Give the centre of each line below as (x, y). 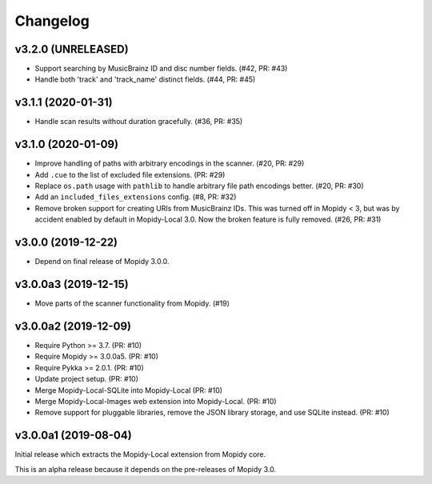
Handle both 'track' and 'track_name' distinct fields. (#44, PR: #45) (145, 79)
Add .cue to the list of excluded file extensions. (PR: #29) (130, 174)
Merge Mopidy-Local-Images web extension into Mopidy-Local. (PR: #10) (156, 401)
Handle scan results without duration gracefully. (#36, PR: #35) (139, 122)
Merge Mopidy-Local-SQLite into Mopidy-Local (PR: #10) (129, 390)
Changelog (52, 21)
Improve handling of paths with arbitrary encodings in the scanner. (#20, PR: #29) (170, 163)
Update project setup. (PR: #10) (87, 379)
